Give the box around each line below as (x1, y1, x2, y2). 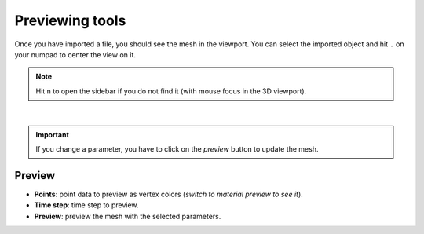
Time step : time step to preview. (34, 200, 139, 210)
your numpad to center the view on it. (14, 49, 137, 59)
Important (35, 130, 70, 139)
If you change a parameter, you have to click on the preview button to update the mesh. (35, 144, 319, 153)
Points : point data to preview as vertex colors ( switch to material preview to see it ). (34, 189, 304, 199)
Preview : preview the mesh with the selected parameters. (34, 211, 221, 221)
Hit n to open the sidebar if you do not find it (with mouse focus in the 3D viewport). (35, 86, 307, 96)
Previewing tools (14, 12, 126, 29)
